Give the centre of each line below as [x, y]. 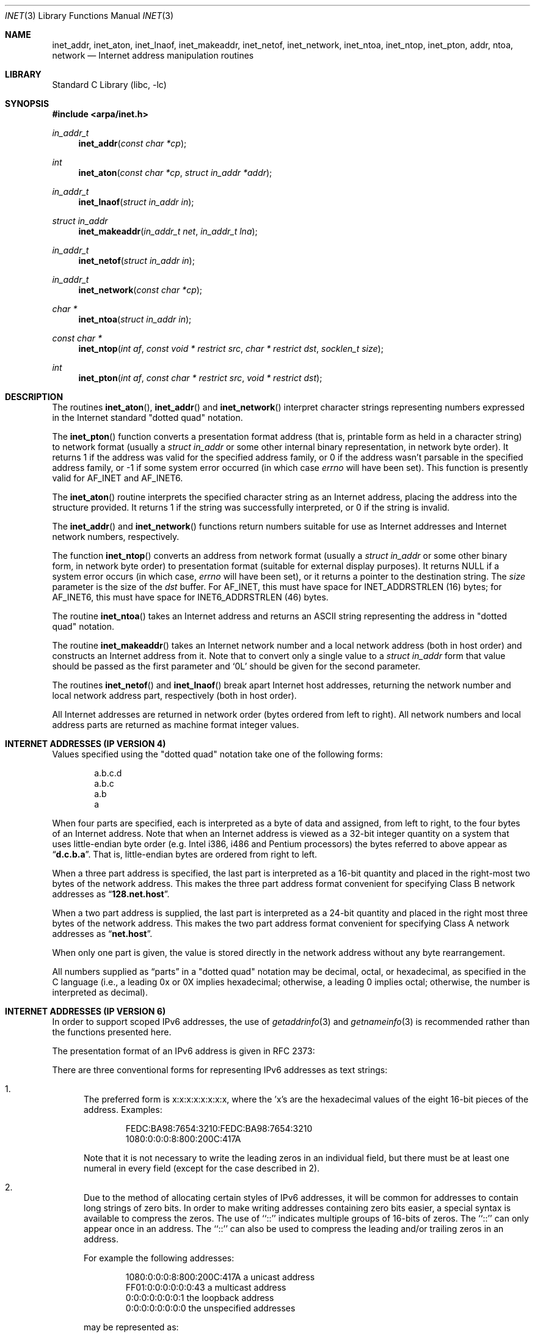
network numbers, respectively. [116, 537]
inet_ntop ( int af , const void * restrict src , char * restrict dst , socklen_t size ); [231, 348]
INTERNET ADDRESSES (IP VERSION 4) [86, 744]
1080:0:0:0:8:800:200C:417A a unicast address [220, 1277]
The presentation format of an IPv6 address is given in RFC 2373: [184, 1051]
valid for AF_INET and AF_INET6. [118, 478]
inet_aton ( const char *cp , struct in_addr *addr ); [175, 173]
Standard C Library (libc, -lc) [109, 85]
